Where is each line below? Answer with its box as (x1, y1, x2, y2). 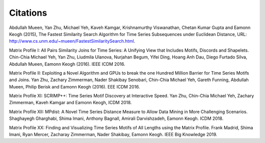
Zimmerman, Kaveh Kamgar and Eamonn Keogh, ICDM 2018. (9, 100, 132, 106)
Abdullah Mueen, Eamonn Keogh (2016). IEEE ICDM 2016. (9, 61, 125, 67)
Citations (9, 7, 48, 18)
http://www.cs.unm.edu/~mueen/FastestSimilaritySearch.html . (9, 38, 135, 44)
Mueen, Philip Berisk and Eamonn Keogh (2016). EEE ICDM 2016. (9, 84, 140, 89)
